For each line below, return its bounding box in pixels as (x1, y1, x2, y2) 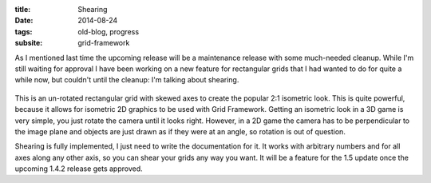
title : (14, 5, 31, 14)
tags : (14, 26, 33, 36)
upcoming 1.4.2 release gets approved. (14, 164, 143, 173)
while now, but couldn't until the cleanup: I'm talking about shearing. (14, 75, 239, 85)
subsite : (14, 38, 43, 48)
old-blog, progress (77, 26, 140, 36)
